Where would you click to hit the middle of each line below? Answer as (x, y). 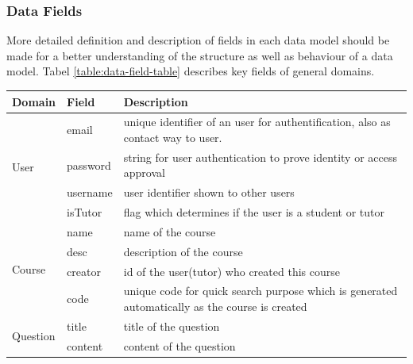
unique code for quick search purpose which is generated (261, 291)
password (89, 165)
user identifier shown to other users (209, 192)
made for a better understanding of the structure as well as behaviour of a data (200, 55)
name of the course (170, 231)
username (90, 192)
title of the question (172, 326)
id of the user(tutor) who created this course (232, 271)
